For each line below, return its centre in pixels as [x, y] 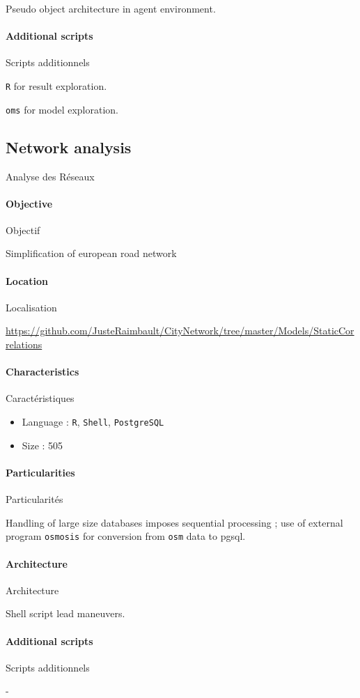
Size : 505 [42, 445]
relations [24, 344]
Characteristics [42, 372]
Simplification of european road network [91, 253]
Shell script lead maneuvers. [65, 613]
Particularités [34, 499]
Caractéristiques [40, 398]
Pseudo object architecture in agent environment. [111, 8]
